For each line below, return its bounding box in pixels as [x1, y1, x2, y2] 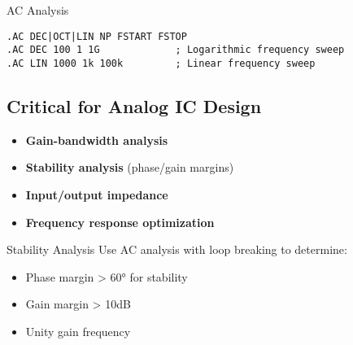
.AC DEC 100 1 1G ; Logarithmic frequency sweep [7, 44, 345, 56]
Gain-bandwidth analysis [25, 131, 168, 148]
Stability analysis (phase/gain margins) [25, 159, 234, 176]
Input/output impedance [25, 186, 168, 203]
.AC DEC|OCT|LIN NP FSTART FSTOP [7, 30, 187, 42]
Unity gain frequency [25, 322, 131, 339]
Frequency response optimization [25, 213, 215, 230]
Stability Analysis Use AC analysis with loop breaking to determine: [7, 241, 347, 258]
